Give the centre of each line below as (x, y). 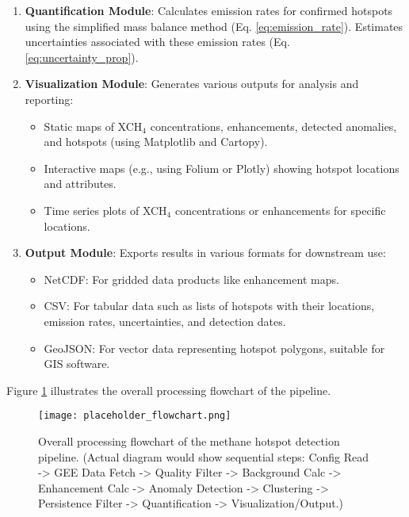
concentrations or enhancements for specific (280, 210)
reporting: (49, 99)
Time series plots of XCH (105, 210)
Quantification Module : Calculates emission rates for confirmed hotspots (209, 10)
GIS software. (77, 364)
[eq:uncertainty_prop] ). (82, 57)
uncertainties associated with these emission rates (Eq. (157, 42)
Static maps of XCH (93, 126)
